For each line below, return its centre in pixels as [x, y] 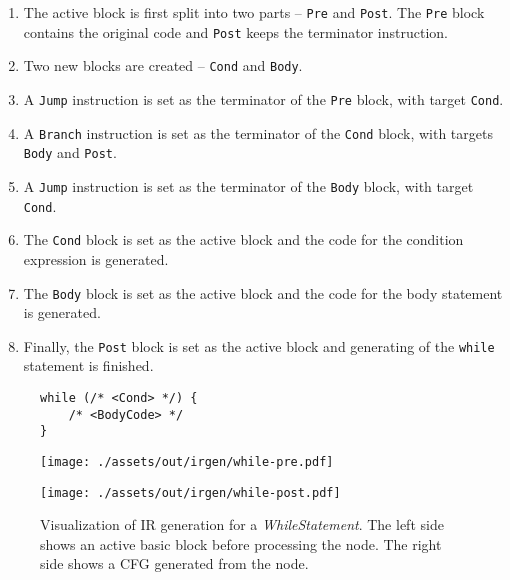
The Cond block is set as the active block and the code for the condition [243, 239]
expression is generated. [96, 258]
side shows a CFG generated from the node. [174, 563]
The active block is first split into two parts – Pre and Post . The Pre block [254, 12]
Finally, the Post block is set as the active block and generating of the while [259, 345]
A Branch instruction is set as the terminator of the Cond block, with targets [258, 132]
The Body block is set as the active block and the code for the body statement [263, 292]
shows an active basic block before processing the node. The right [241, 543]
